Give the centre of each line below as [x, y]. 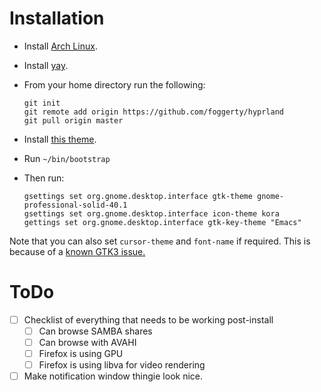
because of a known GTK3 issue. [77, 251]
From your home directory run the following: [114, 84]
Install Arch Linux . [60, 46]
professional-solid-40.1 [75, 205]
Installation [57, 18]
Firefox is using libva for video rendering [122, 365]
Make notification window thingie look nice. [113, 376]
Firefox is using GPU [81, 354]
